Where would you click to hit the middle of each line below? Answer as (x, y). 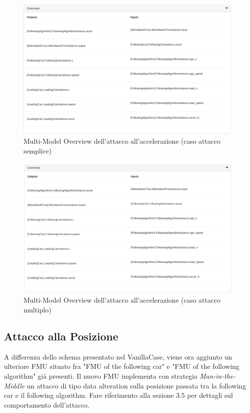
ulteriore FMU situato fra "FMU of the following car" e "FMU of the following (122, 366)
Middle (14, 385)
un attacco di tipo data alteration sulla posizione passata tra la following (136, 385)
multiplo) (38, 310)
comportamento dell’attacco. (47, 404)
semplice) (38, 151)
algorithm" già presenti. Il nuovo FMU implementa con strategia (101, 376)
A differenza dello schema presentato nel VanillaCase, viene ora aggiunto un (118, 356)
